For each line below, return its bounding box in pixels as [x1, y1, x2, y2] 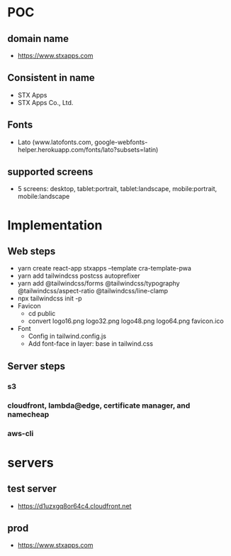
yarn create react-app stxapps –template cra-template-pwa [17, 264, 191, 273]
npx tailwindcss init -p [17, 294, 83, 302]
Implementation [7, 217, 103, 233]
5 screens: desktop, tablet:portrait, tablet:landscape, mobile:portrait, [17, 185, 218, 193]
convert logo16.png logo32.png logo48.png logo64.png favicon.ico [28, 317, 225, 325]
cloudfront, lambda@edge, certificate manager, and [7, 400, 191, 410]
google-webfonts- [94, 138, 148, 146]
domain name [7, 33, 69, 45]
